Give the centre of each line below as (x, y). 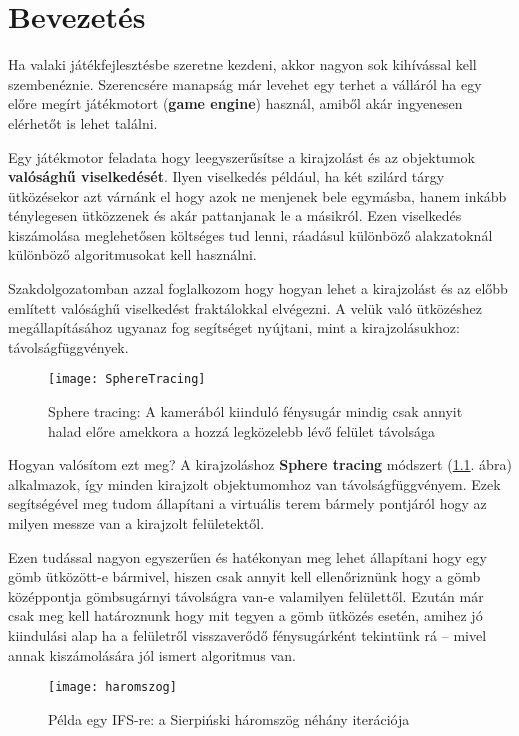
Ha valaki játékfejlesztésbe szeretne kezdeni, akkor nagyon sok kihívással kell (242, 64)
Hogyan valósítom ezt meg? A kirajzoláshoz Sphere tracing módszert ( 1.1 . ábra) (260, 464)
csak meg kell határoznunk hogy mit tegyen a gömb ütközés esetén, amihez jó (245, 615)
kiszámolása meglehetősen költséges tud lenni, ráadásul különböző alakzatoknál (250, 234)
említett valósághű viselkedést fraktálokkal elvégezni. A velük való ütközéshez (245, 307)
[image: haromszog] (112, 687)
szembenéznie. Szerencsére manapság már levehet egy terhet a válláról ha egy (245, 83)
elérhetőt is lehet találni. (83, 122)
